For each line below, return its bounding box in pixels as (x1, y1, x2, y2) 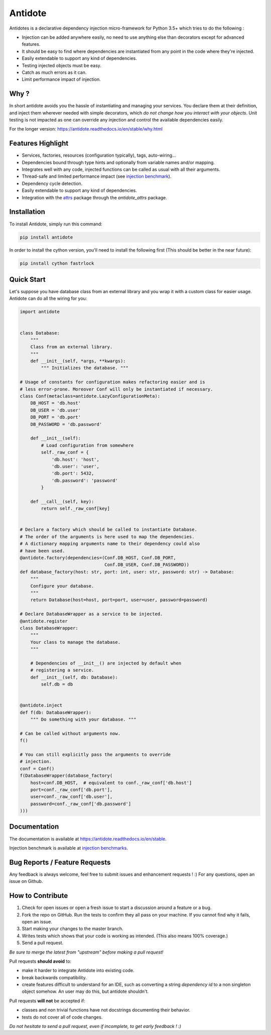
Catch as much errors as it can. (22, 69, 87, 75)
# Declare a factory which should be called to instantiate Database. (20, 527, 198, 532)
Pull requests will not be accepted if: (9, 997, 85, 1004)
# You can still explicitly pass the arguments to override (20, 751, 171, 757)
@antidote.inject (20, 703, 63, 708)
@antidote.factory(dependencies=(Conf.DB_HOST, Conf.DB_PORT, (20, 555, 176, 561)
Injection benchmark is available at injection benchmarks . (9, 845, 128, 851)
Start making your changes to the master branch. (22, 926, 123, 932)
